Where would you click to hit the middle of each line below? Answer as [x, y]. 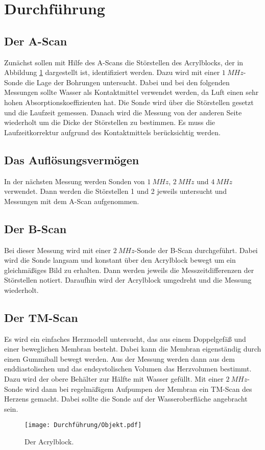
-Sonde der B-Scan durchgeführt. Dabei [196, 250]
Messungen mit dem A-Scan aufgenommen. [72, 201]
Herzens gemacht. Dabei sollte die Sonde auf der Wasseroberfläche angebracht [126, 399]
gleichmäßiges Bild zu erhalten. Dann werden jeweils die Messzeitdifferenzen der [129, 270]
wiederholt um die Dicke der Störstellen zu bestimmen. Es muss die [110, 122]
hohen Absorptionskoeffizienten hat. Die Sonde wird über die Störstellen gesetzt [129, 102]
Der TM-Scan [41, 317]
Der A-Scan [36, 41]
